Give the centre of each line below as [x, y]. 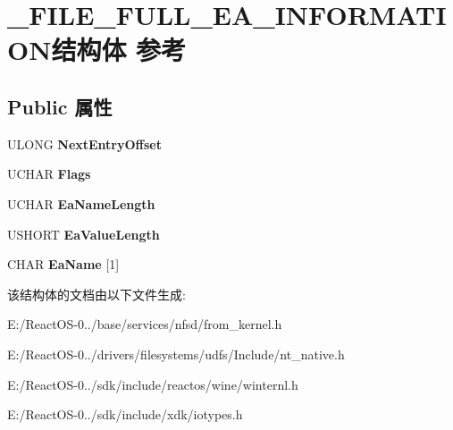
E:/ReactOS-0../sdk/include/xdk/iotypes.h [125, 414]
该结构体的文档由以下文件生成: [96, 294]
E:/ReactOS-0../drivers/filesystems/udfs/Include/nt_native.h [176, 354]
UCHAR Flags [49, 174]
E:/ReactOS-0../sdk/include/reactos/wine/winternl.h [153, 384]
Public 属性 [60, 106]
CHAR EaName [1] [63, 264]
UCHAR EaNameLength [81, 203]
